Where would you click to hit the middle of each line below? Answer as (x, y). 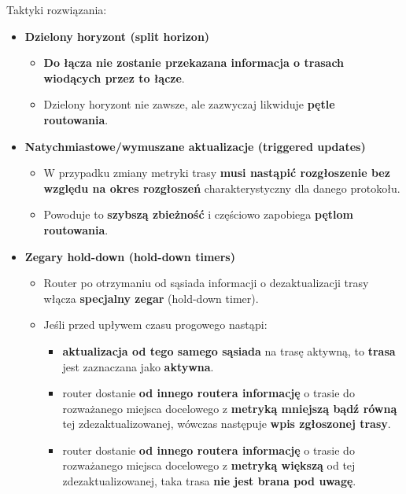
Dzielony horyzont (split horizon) (117, 36)
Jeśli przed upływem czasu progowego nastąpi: (155, 324)
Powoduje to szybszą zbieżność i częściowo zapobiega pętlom (198, 214)
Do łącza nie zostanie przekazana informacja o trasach (194, 63)
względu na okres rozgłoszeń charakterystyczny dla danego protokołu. (222, 188)
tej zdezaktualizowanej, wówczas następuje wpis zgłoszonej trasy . (227, 424)
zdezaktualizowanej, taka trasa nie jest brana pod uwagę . (209, 481)
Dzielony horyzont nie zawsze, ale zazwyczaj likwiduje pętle (189, 104)
